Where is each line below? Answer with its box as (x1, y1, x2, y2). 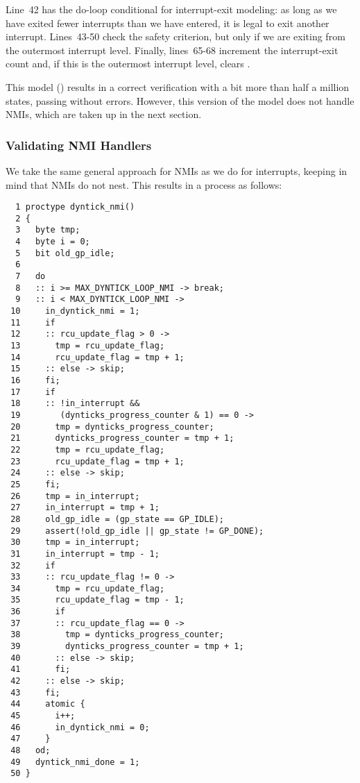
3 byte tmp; (15, 225, 80, 235)
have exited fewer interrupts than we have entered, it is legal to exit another (6, 15, 329, 30)
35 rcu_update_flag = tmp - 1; (10, 595, 185, 605)
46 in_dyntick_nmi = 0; (10, 722, 150, 732)
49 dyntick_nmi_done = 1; (10, 757, 140, 767)
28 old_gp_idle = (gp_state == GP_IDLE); (10, 514, 224, 524)
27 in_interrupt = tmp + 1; (10, 503, 160, 513)
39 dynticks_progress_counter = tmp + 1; (10, 641, 244, 652)
